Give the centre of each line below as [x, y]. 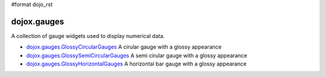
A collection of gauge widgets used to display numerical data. [88, 35]
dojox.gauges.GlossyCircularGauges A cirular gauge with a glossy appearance [124, 47]
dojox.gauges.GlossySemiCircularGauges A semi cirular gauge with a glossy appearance [137, 55]
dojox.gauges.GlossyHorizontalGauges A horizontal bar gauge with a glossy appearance [136, 64]
